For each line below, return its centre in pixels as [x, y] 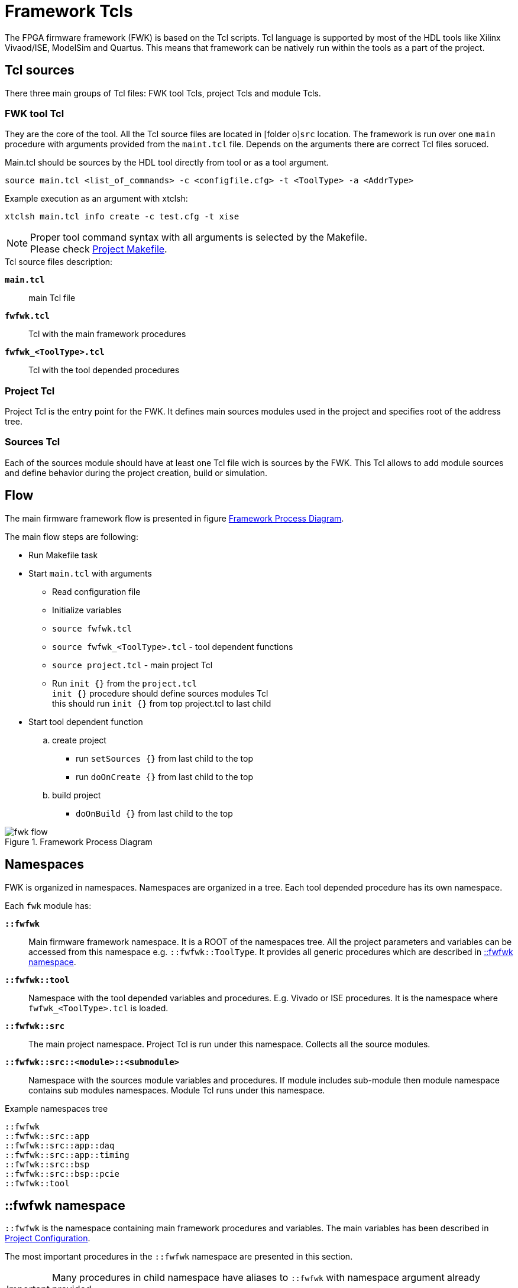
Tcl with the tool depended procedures [104, 370]
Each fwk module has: [48, 905]
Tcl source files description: [59, 262]
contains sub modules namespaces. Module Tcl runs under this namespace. [177, 1090]
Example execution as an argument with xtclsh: [96, 199]
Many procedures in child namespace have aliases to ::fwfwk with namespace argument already [266, 1278]
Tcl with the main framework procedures [107, 334]
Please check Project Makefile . [99, 249]
